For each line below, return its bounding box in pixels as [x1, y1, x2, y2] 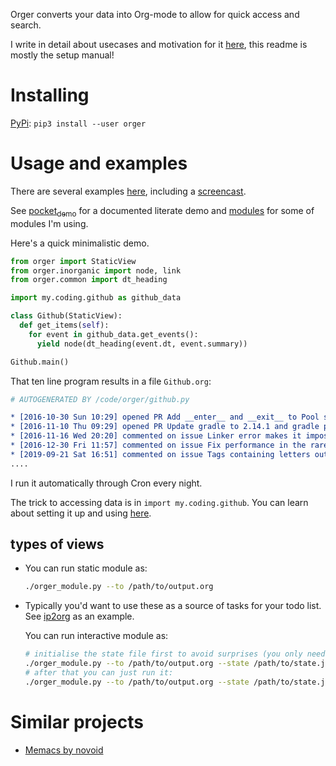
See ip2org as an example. [24, 610, 135, 623]
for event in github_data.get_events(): [28, 329, 199, 339]
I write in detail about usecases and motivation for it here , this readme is [10, 39, 308, 50]
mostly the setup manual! [10, 49, 115, 61]
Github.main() [10, 357, 70, 367]
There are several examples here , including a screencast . [10, 185, 247, 197]
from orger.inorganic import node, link [10, 265, 182, 276]
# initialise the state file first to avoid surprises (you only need [24, 649, 326, 659]
